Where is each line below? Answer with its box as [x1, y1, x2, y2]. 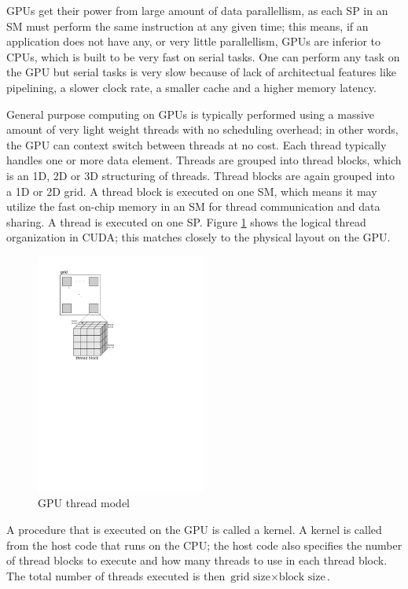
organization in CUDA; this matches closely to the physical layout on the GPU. [6, 229, 391, 245]
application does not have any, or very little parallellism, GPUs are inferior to [6, 33, 381, 50]
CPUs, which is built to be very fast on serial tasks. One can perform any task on [6, 48, 400, 64]
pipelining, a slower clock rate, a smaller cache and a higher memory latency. [6, 79, 377, 95]
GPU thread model [38, 495, 130, 511]
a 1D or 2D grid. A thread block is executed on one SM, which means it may [6, 182, 377, 199]
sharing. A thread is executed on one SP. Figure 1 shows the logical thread [6, 213, 366, 230]
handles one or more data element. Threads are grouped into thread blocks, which [6, 152, 402, 168]
